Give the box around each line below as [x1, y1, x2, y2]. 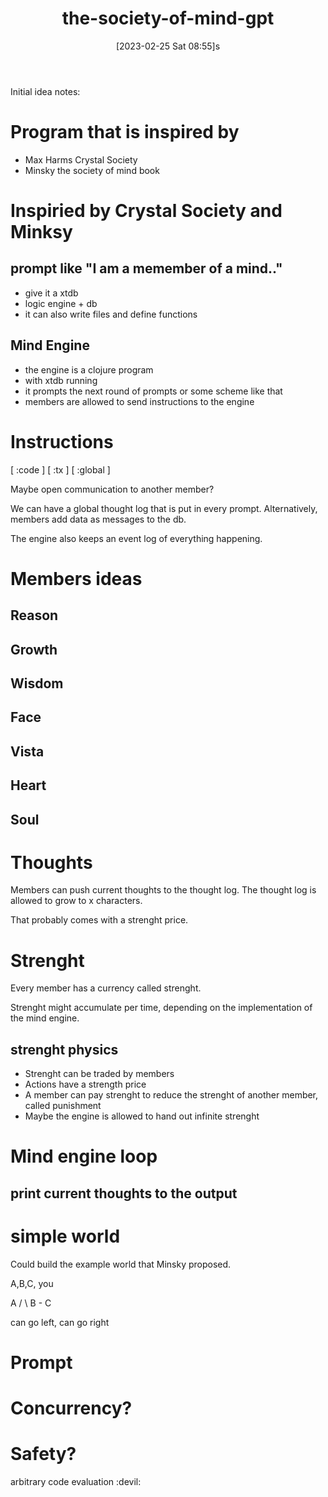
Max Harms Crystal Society [24, 153, 138, 166]
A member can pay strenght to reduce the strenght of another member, [24, 1089, 319, 1101]
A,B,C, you [10, 1277, 54, 1289]
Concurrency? [10, 1397, 133, 1420]
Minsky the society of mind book [24, 164, 160, 176]
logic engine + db [24, 297, 98, 309]
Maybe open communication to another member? [10, 483, 215, 495]
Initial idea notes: [10, 85, 81, 97]
